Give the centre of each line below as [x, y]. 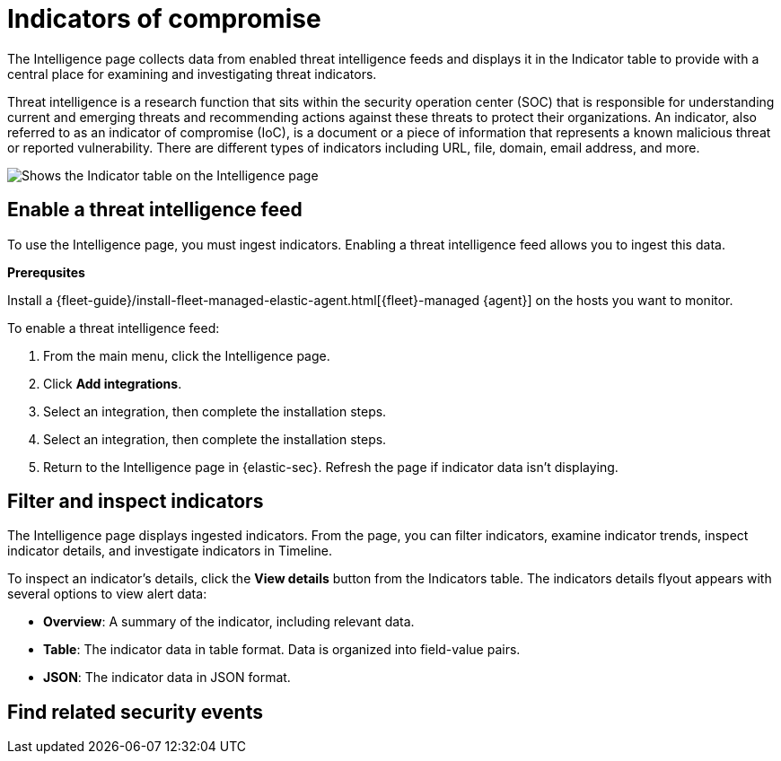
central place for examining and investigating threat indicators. [192, 74]
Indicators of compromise [164, 19]
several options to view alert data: [107, 594]
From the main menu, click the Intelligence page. [187, 355]
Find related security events [135, 712]
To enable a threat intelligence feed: [114, 328]
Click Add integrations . [113, 383]
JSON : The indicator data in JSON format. [167, 678]
